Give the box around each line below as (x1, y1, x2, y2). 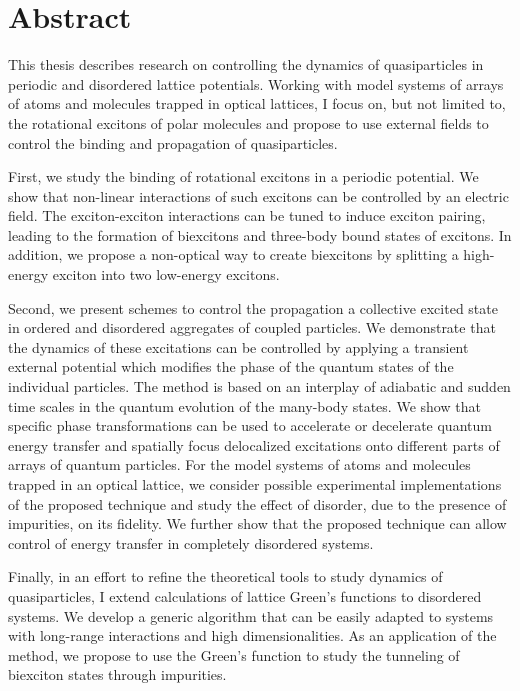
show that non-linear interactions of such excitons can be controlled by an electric (8, 185, 509, 206)
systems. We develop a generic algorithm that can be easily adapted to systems (8, 605, 494, 626)
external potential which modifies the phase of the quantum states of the (8, 356, 454, 377)
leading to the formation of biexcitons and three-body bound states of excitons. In (8, 224, 512, 245)
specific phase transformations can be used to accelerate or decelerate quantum (8, 415, 492, 436)
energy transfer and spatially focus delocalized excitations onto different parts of (8, 434, 500, 455)
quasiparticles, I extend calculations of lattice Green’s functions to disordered (8, 585, 482, 606)
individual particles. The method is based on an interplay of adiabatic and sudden (8, 376, 511, 397)
